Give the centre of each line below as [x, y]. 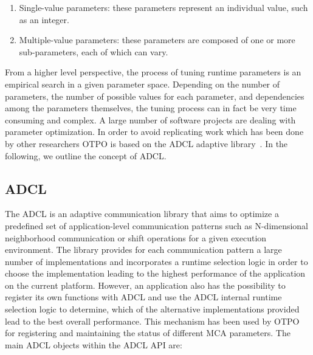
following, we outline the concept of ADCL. [86, 155]
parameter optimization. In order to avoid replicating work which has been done [154, 132]
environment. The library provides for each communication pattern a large [143, 250]
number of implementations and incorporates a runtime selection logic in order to [156, 261]
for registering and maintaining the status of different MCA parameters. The [148, 333]
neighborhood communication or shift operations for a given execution [136, 237]
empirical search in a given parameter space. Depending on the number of [143, 84]
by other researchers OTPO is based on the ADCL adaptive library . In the [146, 143]
